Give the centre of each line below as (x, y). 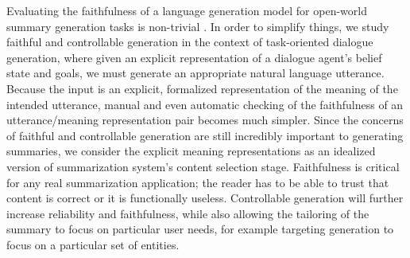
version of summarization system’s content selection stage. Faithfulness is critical (203, 166)
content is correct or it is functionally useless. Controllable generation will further (205, 198)
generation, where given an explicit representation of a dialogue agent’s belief (194, 57)
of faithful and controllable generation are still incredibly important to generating (205, 135)
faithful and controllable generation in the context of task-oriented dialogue (190, 42)
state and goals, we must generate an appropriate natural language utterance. (195, 73)
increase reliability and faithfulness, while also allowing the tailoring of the (188, 213)
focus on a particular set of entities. (93, 244)
